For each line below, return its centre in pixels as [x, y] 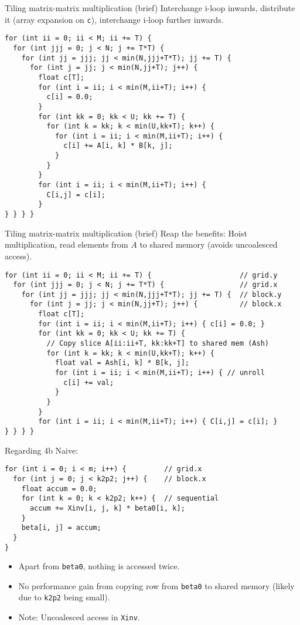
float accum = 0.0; [59, 489]
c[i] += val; [89, 382]
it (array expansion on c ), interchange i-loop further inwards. [114, 19]
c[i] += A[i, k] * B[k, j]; [118, 146]
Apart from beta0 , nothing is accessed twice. [99, 566]
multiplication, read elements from [67, 244]
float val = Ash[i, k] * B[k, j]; [122, 363]
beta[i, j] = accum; [61, 528]
